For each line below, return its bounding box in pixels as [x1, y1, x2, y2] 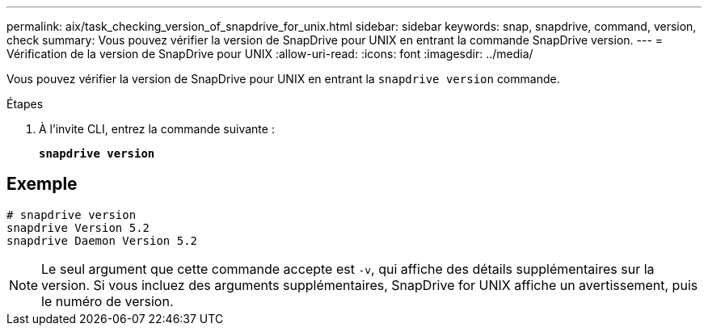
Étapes [6, 97, 44, 111]
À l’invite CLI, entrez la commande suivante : [39, 122, 275, 136]
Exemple [6, 174, 78, 195]
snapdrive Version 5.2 [6, 221, 150, 234]
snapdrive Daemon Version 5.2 [6, 233, 198, 247]
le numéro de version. [41, 292, 174, 309]
